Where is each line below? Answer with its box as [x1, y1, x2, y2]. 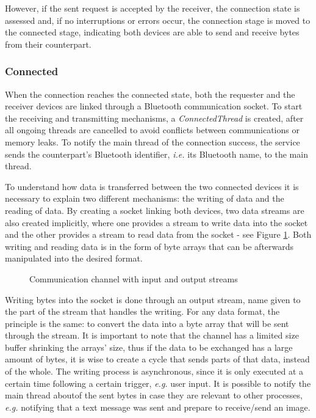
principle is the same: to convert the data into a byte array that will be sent [5, 317, 289, 329]
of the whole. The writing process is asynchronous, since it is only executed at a [5, 365, 304, 378]
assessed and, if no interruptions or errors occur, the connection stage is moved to [5, 13, 311, 26]
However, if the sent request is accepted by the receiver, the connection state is [5, 2, 300, 14]
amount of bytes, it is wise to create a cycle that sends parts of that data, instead [5, 353, 310, 365]
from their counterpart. [5, 37, 92, 50]
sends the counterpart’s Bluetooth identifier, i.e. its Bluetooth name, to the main [5, 147, 308, 160]
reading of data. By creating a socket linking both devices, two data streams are [5, 204, 304, 216]
